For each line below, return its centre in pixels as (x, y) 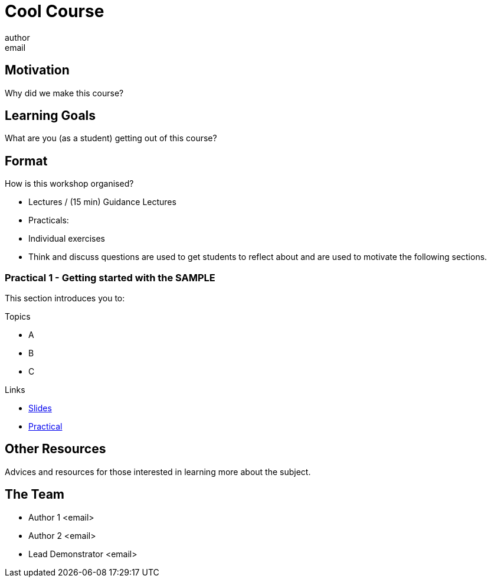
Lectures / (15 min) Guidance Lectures (102, 202)
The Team (35, 495)
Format (26, 161)
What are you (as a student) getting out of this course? (111, 138)
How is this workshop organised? (69, 184)
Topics (18, 317)
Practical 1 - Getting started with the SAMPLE (110, 277)
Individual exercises (67, 239)
